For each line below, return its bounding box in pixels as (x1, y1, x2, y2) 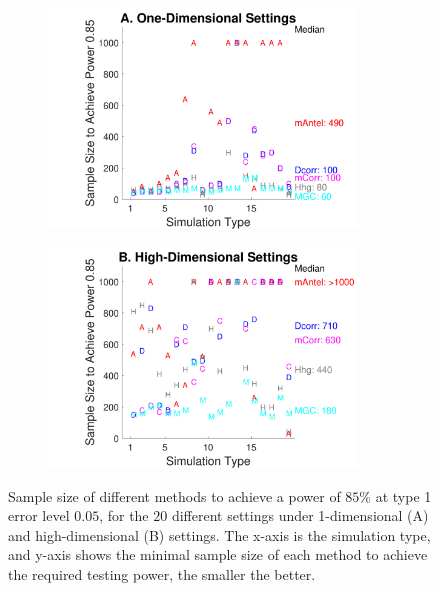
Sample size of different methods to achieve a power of (8, 485, 341, 506)
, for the (99, 505, 149, 526)
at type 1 (375, 485, 432, 506)
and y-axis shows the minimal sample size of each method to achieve (8, 544, 428, 565)
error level (8, 505, 70, 526)
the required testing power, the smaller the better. (8, 563, 316, 584)
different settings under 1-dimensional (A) (171, 505, 429, 526)
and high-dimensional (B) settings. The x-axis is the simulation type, (8, 524, 431, 545)
